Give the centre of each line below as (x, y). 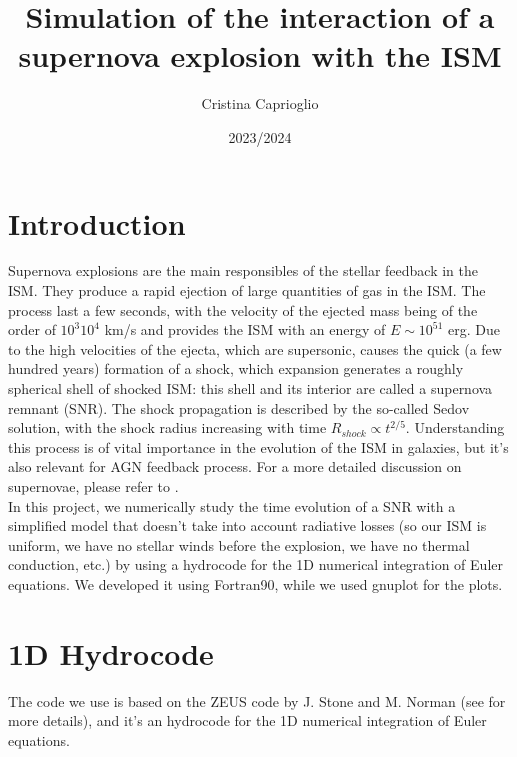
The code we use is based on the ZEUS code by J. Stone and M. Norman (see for (257, 700)
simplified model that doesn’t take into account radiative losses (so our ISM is (247, 525)
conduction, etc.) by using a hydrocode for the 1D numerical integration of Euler (255, 564)
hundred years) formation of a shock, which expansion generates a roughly (236, 368)
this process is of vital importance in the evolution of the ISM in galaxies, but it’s (258, 446)
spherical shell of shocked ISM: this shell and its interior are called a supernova (250, 388)
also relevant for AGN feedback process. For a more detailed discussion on (235, 466)
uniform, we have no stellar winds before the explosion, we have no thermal (239, 544)
